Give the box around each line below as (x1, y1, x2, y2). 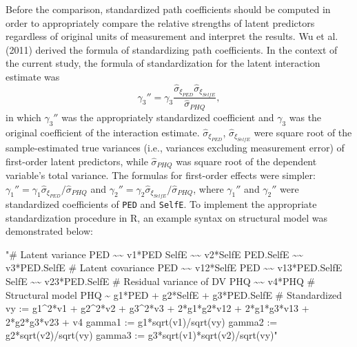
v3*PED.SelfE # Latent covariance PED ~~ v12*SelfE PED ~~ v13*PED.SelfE (6, 260, 343, 275)
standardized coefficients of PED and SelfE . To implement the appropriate (6, 196, 317, 211)
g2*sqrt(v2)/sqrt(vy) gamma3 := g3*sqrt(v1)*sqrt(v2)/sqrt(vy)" (6, 328, 278, 342)
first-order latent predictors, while (6, 154, 148, 168)
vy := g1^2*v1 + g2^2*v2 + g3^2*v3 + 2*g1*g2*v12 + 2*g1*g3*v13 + (6, 301, 309, 315)
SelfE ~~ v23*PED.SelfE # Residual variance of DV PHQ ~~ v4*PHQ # (6, 274, 316, 288)
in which (6, 109, 41, 124)
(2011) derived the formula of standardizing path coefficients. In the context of (6, 42, 338, 56)
